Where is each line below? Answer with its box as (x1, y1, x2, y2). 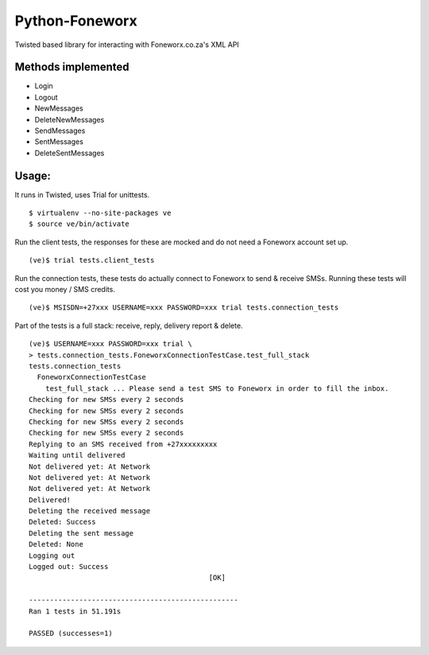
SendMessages (34, 126, 86, 135)
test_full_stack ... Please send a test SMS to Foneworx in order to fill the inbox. (44, 384, 389, 393)
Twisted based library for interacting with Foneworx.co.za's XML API (14, 40, 240, 49)
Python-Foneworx (14, 12, 138, 29)
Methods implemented (14, 60, 130, 74)
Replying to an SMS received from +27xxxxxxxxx (29, 439, 218, 449)
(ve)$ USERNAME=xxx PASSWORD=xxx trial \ (29, 339, 192, 349)
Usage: (14, 169, 52, 182)
